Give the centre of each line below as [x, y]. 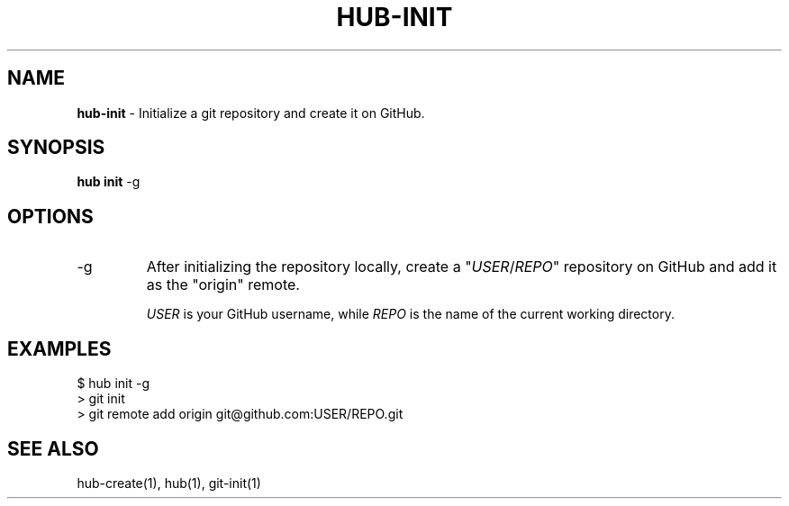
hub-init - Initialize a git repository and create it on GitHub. [251, 113]
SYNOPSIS [56, 148]
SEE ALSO [53, 448]
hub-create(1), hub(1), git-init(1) [169, 483]
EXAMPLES [59, 348]
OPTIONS [50, 216]
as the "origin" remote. [223, 285]
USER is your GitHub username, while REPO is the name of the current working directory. [410, 314]
